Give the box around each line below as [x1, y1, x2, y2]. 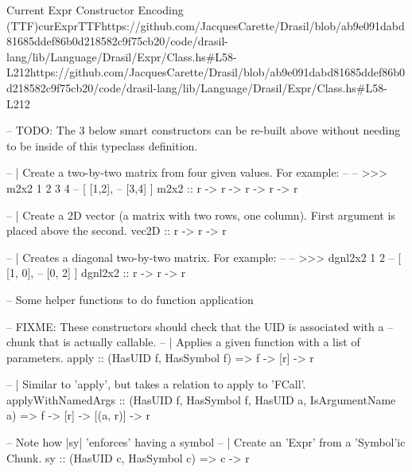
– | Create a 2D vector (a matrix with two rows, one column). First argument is [6, 206, 395, 223]
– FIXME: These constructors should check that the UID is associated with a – [6, 318, 394, 334]
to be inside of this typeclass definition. [6, 137, 198, 154]
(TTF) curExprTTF [6, 17, 102, 33]
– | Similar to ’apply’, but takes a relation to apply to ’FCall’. [6, 376, 306, 392]
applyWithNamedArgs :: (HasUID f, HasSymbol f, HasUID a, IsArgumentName [6, 391, 396, 408]
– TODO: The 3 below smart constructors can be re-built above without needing [6, 122, 401, 138]
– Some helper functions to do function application [6, 291, 254, 307]
